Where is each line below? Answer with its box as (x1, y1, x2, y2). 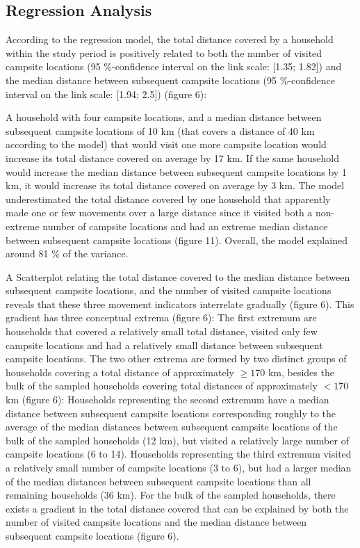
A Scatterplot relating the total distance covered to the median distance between (6, 269, 350, 284)
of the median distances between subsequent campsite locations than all (6, 474, 311, 488)
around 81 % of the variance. (6, 246, 129, 261)
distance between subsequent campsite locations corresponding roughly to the (6, 405, 336, 420)
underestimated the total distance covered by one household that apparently (6, 191, 331, 206)
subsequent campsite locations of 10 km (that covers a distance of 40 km (6, 123, 315, 138)
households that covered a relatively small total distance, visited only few (6, 324, 318, 339)
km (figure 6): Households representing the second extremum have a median (6, 392, 329, 407)
